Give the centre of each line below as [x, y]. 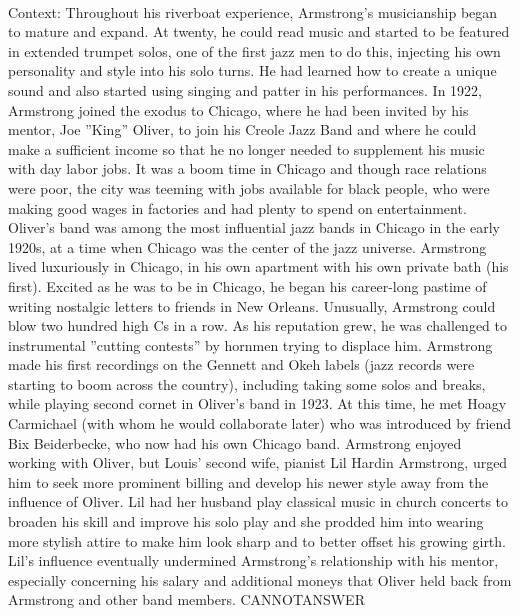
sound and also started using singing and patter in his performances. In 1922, [245, 89]
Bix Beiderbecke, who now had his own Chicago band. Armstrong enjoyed [235, 442]
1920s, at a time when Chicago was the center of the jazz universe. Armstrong [247, 246]
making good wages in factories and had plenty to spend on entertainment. [237, 207]
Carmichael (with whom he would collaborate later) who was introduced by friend [260, 423]
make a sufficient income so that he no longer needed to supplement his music [246, 148]
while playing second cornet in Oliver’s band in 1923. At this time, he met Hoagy [257, 403]
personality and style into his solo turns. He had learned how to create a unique [252, 70]
